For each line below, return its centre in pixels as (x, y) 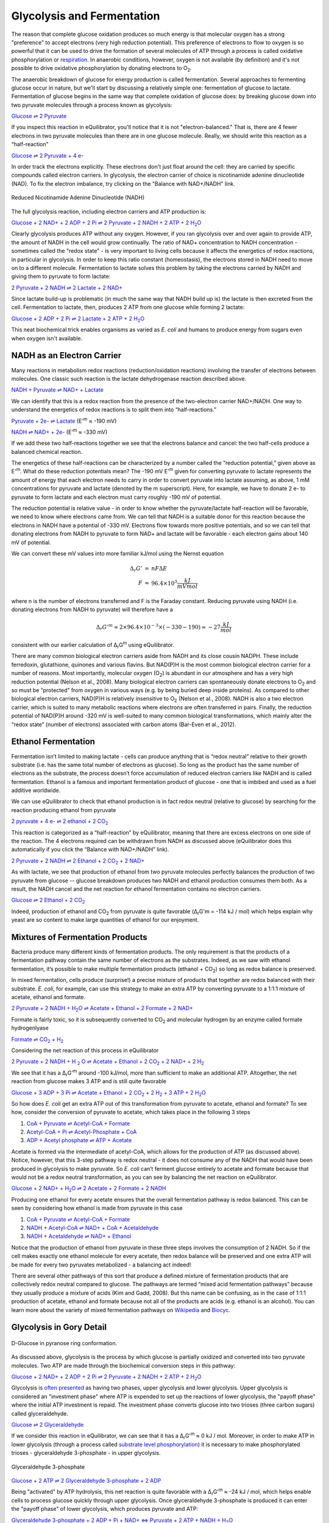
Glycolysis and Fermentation (86, 16)
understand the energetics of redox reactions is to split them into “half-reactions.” (114, 410)
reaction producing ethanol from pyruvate (64, 810)
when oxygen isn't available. (47, 338)
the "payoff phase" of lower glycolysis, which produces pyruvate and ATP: (104, 1509)
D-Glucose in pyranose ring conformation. (64, 1343)
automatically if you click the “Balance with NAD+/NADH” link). (90, 849)
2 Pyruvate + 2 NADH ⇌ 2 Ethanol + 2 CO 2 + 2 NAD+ (78, 861)
